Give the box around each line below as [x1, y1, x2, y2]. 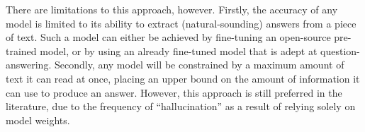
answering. [6, 57, 52, 72]
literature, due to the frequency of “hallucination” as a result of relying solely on [6, 99, 356, 114]
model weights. [6, 112, 70, 127]
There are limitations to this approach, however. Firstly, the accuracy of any [6, 2, 338, 16]
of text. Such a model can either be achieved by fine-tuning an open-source [6, 30, 331, 44]
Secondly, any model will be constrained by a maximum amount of [54, 57, 344, 72]
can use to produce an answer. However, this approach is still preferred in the [6, 85, 342, 100]
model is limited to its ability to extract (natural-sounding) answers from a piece [6, 16, 356, 30]
